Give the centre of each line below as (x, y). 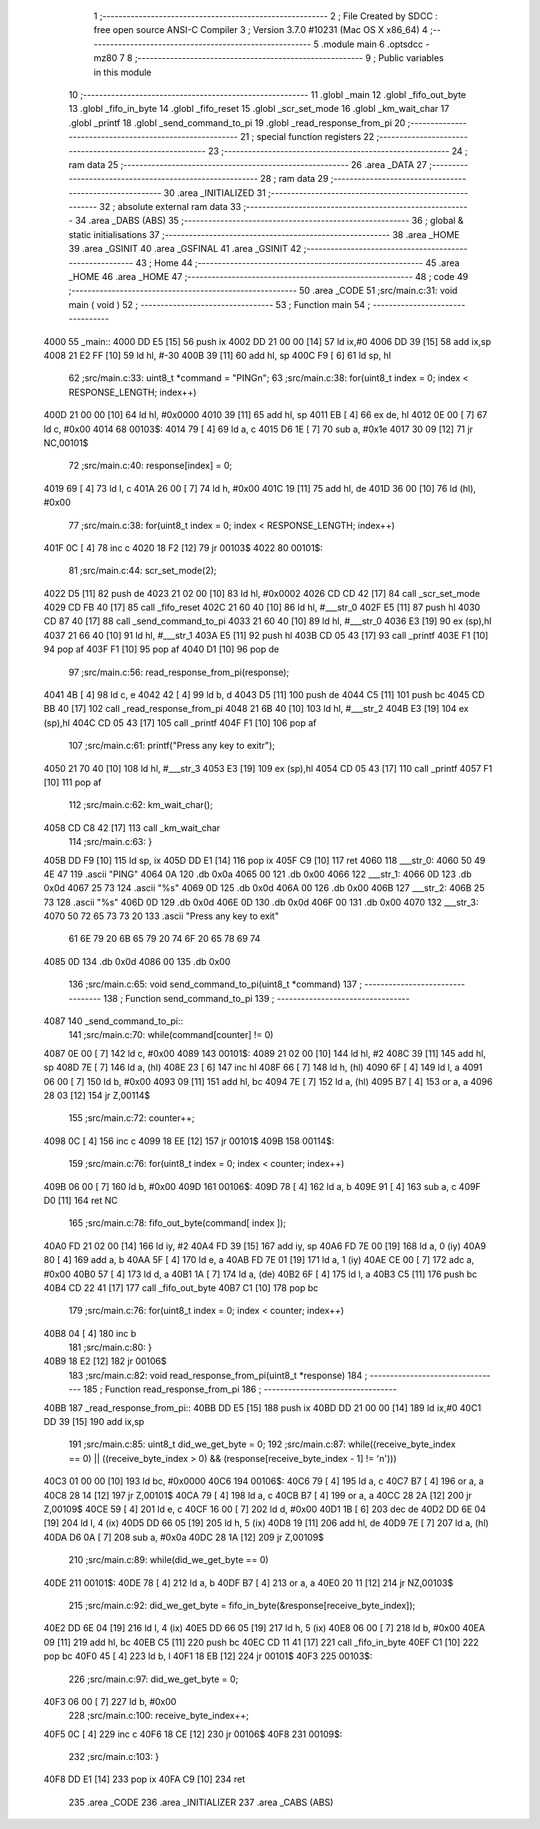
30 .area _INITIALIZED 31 (215, 192)
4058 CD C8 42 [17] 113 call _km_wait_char (132, 827)
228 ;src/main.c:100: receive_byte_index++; (158, 1716)
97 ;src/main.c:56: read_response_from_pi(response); (179, 672)
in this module (122, 72)
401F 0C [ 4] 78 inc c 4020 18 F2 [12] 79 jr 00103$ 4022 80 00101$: (183, 547)
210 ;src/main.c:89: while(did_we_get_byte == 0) (168, 1560)
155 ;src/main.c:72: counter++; (131, 1118)
